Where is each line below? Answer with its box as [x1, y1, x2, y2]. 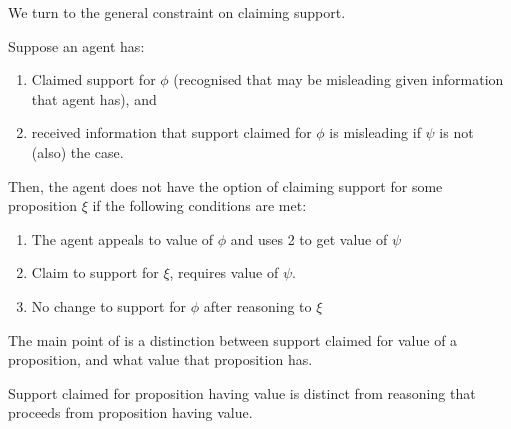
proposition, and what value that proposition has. [8, 349, 313, 370]
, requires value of [169, 262, 279, 283]
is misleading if [329, 122, 421, 143]
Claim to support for [31, 262, 159, 283]
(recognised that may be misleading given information [173, 69, 504, 90]
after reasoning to [203, 295, 312, 316]
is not [439, 122, 474, 143]
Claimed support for [31, 69, 156, 90]
